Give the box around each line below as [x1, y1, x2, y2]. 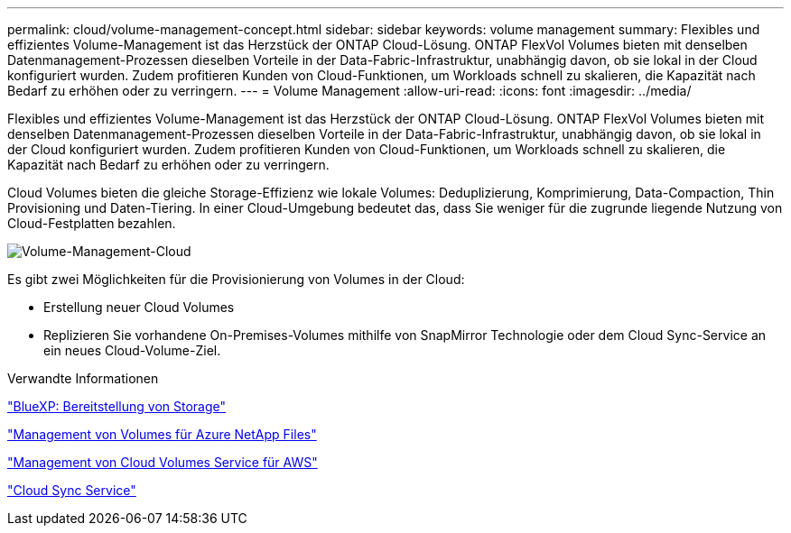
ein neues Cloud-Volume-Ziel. [43, 343, 221, 358]
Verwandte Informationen [7, 371, 159, 386]
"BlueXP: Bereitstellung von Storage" [7, 399, 226, 414]
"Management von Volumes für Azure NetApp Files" [7, 427, 317, 442]
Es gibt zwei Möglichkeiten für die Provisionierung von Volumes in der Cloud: [7, 271, 465, 287]
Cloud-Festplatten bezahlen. [7, 216, 176, 231]
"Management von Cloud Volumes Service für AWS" [7, 455, 318, 470]
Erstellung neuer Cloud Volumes [43, 299, 235, 315]
